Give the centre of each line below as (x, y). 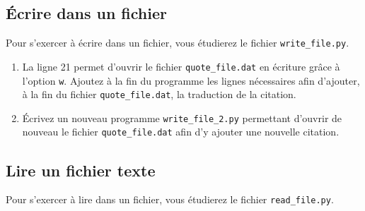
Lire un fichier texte (81, 170)
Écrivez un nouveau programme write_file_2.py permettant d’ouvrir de (182, 117)
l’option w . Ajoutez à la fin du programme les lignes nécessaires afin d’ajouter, (191, 80)
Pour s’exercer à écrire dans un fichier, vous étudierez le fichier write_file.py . (178, 43)
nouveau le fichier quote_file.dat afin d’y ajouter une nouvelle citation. (181, 132)
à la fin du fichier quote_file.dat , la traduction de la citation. (159, 94)
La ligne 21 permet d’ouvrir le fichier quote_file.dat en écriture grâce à (181, 66)
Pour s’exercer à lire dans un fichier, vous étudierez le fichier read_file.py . (170, 199)
